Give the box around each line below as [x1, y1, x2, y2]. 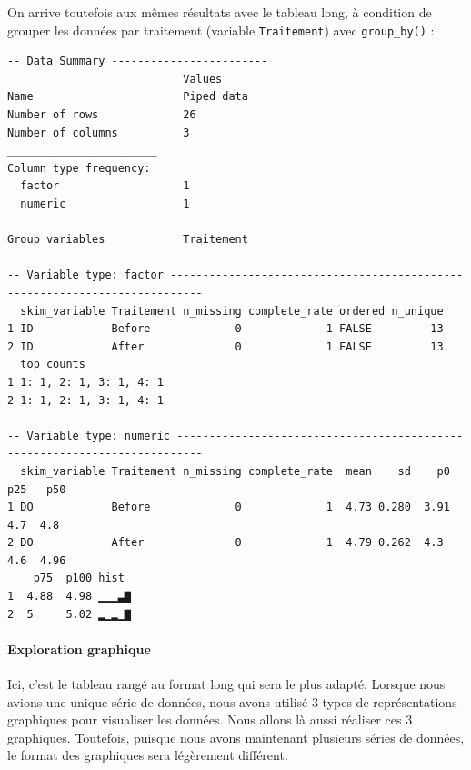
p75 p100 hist [33, 572, 125, 585]
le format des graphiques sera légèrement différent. [7, 745, 288, 765]
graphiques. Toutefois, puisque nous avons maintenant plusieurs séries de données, [7, 727, 465, 746]
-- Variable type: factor [7, 268, 164, 282]
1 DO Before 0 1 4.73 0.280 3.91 [7, 501, 450, 514]
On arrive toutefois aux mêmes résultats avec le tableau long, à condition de [7, 3, 432, 21]
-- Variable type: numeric [7, 429, 170, 442]
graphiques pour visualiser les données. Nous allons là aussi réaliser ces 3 [7, 710, 413, 729]
